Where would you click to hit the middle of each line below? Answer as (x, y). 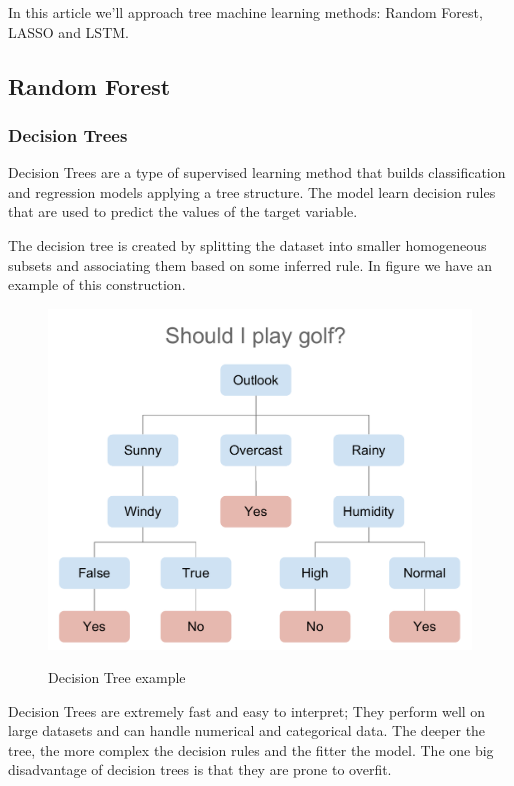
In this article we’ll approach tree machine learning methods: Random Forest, (245, 12)
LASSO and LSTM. (68, 31)
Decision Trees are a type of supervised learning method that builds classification (257, 172)
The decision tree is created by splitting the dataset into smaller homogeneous (247, 244)
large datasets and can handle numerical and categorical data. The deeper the (247, 730)
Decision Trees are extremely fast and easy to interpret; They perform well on (247, 710)
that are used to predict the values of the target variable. (183, 211)
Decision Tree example (117, 677)
